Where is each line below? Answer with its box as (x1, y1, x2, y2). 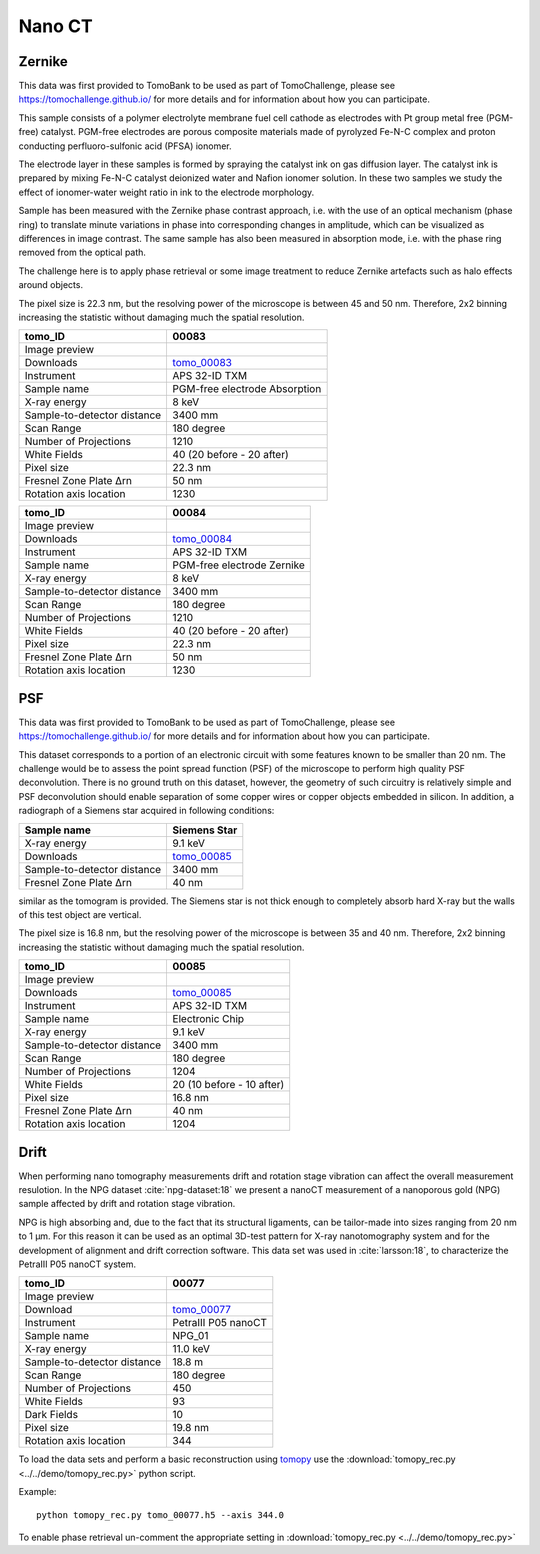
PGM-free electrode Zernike (172, 558, 305, 572)
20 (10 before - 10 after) (172, 1078, 285, 1092)
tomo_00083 (172, 356, 232, 370)
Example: (18, 1486, 57, 1498)
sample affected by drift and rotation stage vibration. (18, 1198, 236, 1210)
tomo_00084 (172, 532, 233, 546)
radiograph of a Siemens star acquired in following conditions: (18, 805, 275, 817)
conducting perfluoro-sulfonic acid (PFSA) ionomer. (18, 140, 232, 152)
